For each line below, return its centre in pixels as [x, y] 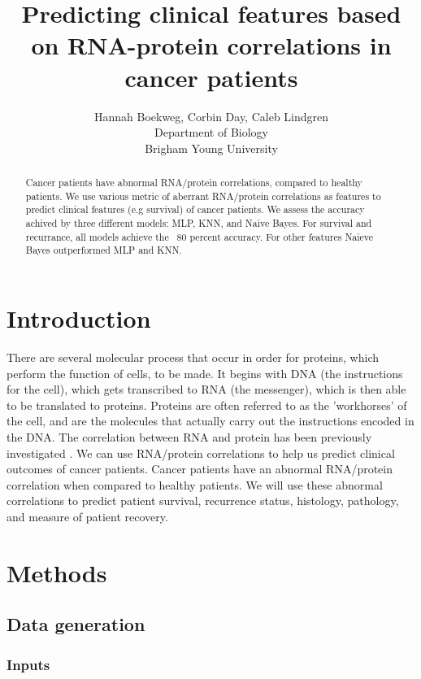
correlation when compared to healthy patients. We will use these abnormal [195, 484]
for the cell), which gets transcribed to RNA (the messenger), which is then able [206, 389]
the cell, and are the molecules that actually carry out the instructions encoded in [210, 421]
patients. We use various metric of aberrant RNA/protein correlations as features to [203, 196]
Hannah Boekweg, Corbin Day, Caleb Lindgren [211, 116]
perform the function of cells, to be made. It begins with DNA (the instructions [205, 373]
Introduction [79, 318]
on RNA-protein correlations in [211, 45]
